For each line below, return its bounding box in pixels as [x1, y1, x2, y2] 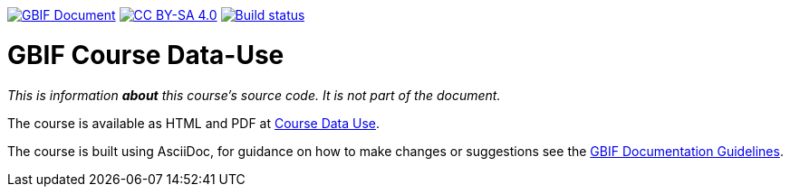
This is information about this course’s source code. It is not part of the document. [7, 87, 501, 103]
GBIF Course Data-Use [7, 39, 284, 70]
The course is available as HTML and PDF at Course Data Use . [7, 115, 381, 131]
